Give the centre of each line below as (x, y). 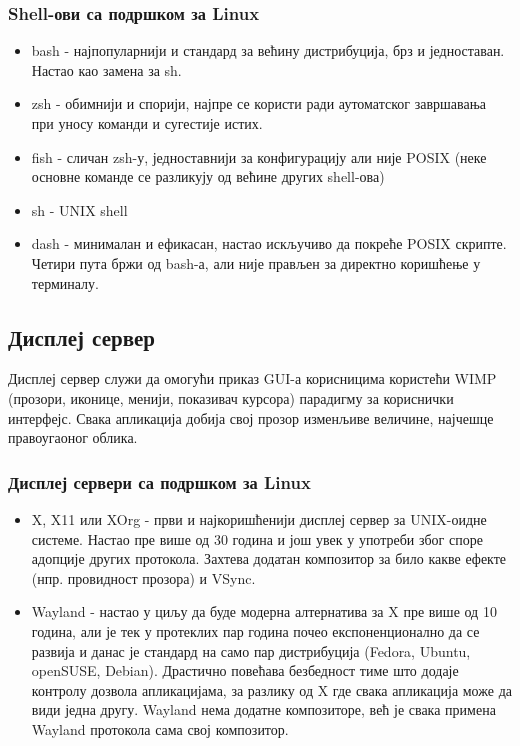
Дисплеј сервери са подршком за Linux (159, 481)
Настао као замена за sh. (106, 69)
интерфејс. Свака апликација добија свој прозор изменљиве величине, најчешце (251, 417)
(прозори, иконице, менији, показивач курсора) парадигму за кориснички (231, 397)
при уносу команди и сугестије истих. (147, 123)
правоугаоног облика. (73, 437)
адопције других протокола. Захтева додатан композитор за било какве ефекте (269, 558)
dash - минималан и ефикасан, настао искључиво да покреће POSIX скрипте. (269, 243)
